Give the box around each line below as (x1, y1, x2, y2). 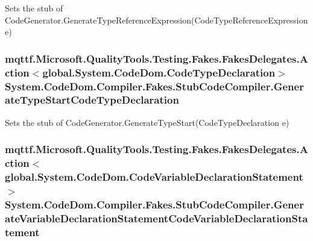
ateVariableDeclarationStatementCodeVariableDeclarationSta (5, 210, 308, 225)
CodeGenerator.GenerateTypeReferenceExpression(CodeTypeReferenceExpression (5, 13, 308, 26)
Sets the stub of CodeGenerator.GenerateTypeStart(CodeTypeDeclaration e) (5, 116, 289, 128)
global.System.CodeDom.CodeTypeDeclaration (42, 64, 276, 80)
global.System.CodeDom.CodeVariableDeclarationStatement (5, 169, 303, 184)
